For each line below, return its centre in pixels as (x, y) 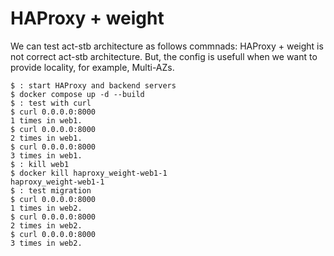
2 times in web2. (46, 225)
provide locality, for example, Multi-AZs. (92, 67)
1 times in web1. (46, 120)
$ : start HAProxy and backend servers (93, 85)
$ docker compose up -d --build (77, 94)
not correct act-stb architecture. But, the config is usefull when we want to (164, 56)
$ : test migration (51, 190)
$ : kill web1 (40, 164)
